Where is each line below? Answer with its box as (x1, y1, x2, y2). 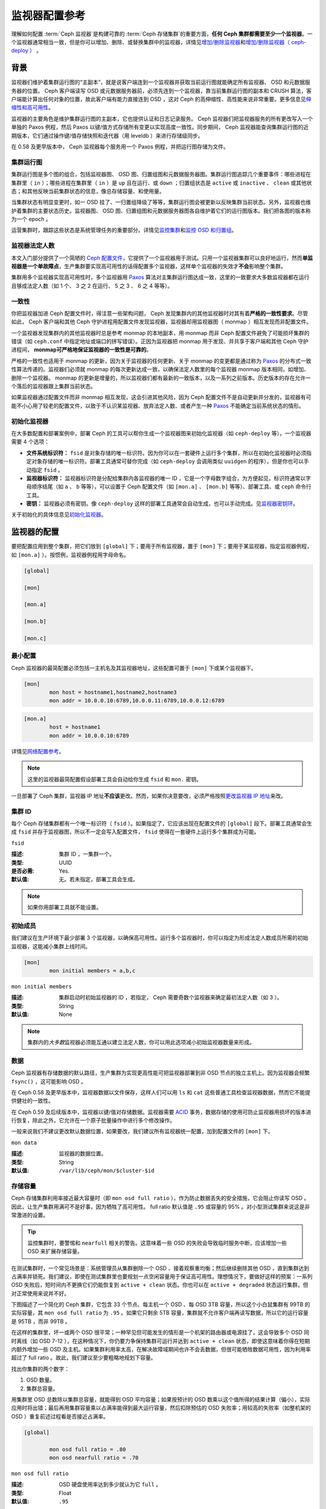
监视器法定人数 (11, 241, 55, 250)
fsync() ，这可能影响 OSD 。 (11, 1077, 87, 1085)
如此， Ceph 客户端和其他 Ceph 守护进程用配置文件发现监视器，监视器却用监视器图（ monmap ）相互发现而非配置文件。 (11, 318, 312, 325)
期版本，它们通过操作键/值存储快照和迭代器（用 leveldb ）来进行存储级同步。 (11, 132, 203, 139)
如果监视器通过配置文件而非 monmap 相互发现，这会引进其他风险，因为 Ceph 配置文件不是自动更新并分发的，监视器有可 (11, 394, 312, 401)
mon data (11, 1139, 37, 1146)
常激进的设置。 (11, 1211, 48, 1219)
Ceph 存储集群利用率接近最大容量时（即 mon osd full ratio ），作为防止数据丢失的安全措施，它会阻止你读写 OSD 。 (11, 1195, 310, 1202)
